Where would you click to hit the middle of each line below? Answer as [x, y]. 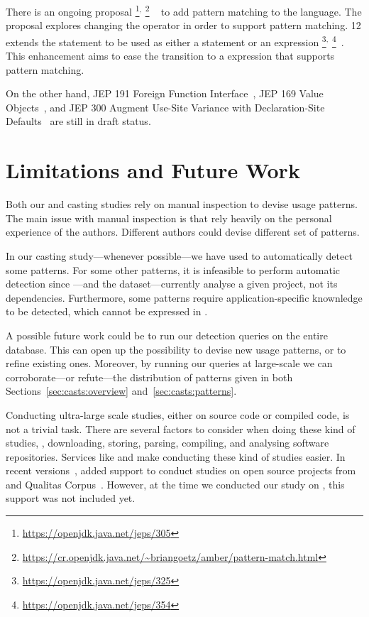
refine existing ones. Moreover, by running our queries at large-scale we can [169, 363]
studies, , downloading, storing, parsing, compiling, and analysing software [167, 443]
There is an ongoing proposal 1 [73, 10]
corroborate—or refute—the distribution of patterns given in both [149, 377]
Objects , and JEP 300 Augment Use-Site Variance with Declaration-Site [165, 107]
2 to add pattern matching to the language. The [253, 10]
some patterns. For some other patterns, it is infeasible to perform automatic [173, 269]
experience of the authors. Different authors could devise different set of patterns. [183, 232]
